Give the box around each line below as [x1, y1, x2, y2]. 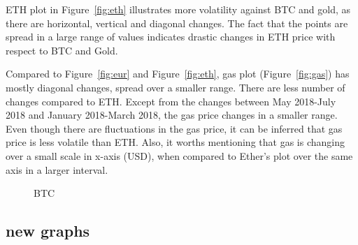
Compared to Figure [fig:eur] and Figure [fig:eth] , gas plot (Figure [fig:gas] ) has [6, 66, 350, 81]
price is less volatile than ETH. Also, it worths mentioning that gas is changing [6, 135, 345, 149]
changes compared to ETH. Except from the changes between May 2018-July [6, 94, 336, 108]
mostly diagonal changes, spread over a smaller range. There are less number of [6, 80, 345, 94]
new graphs [6, 220, 90, 242]
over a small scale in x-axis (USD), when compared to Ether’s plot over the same [6, 148, 353, 163]
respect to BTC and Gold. [6, 43, 118, 57]
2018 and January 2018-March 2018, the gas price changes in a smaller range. [6, 107, 338, 122]
